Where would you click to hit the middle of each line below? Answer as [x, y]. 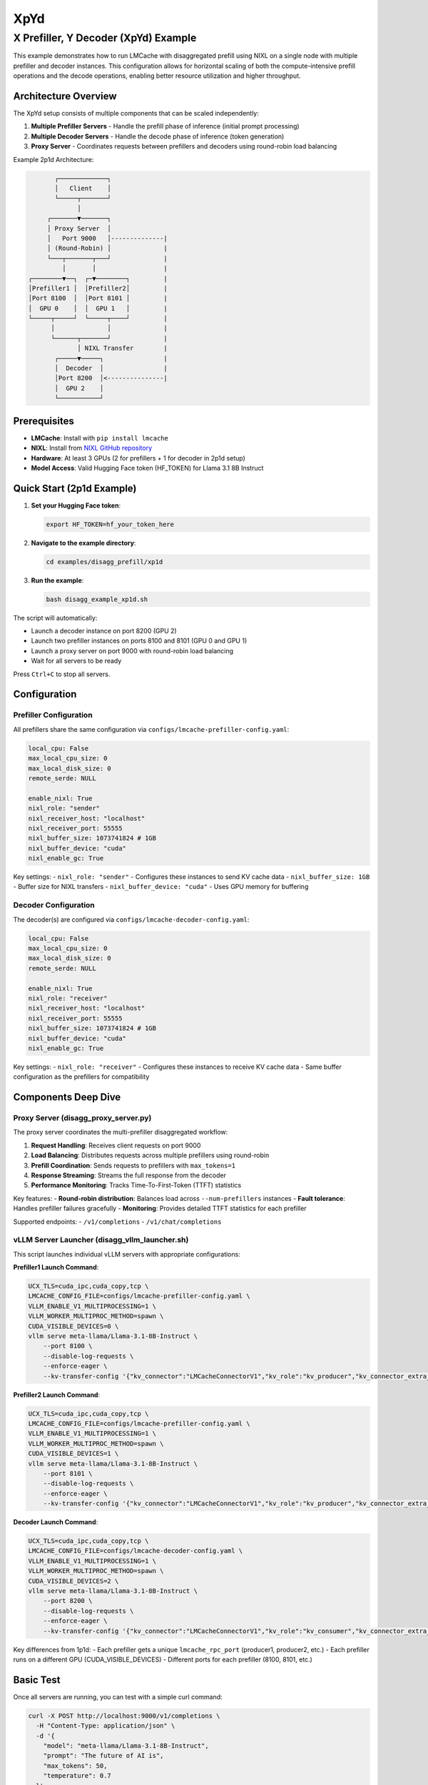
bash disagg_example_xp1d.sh [97, 599]
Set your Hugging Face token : [76, 505]
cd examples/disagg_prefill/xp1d [105, 562]
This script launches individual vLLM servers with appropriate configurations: [127, 1254]
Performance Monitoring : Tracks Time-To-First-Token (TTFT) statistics [136, 1185]
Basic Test [37, 1680]
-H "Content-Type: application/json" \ [106, 1726]
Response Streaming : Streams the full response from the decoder [128, 1175]
